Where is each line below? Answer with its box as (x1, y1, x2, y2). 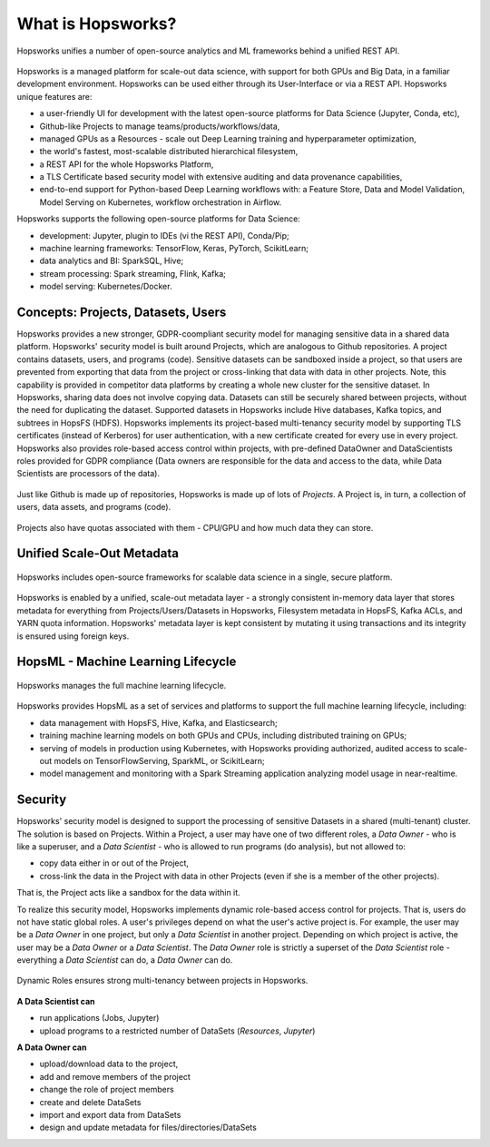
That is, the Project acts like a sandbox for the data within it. (16, 887, 240, 898)
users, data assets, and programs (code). (16, 502, 171, 513)
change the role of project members (39, 1084, 174, 1095)
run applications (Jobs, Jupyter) (39, 1013, 160, 1024)
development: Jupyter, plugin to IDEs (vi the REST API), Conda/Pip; (39, 230, 289, 240)
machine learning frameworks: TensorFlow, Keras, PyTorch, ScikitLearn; (39, 243, 309, 254)
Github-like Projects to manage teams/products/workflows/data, (39, 121, 280, 132)
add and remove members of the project (39, 1071, 191, 1082)
